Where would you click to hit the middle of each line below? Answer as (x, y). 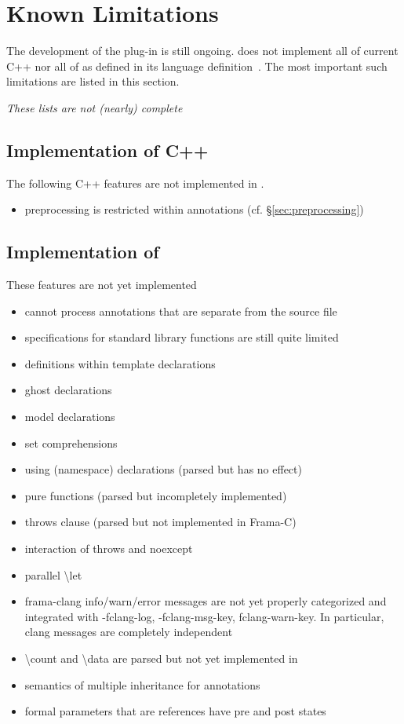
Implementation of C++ (107, 150)
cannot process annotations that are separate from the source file (181, 311)
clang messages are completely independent (129, 632)
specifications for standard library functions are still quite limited (182, 337)
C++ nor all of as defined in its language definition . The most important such (197, 66)
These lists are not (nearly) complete (95, 107)
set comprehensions (71, 442)
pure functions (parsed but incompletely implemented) (156, 495)
